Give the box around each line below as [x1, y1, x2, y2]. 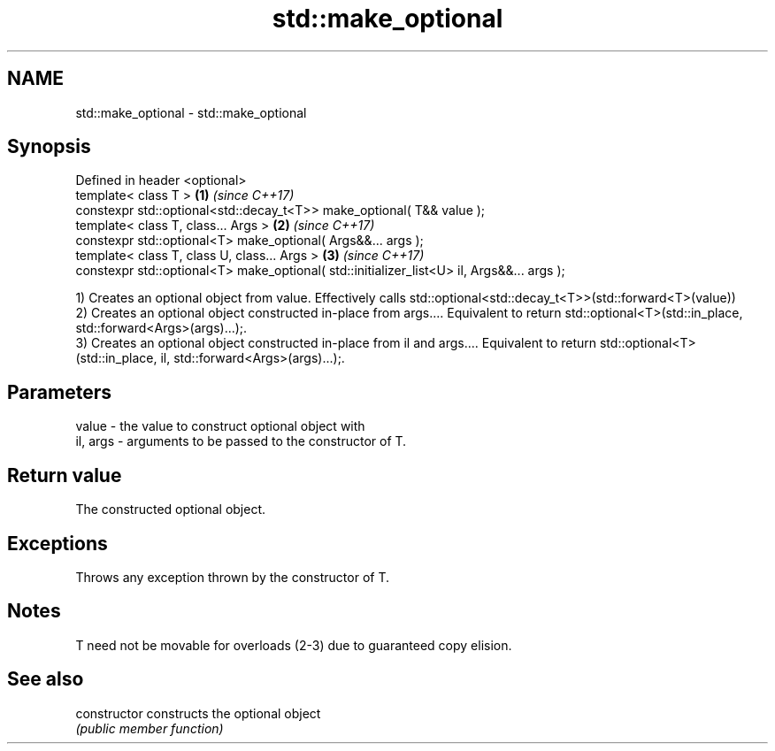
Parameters [7, 380, 111, 403]
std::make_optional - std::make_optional [75, 104, 307, 120]
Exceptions [7, 532, 108, 555]
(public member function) [75, 720, 224, 736]
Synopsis [7, 135, 91, 158]
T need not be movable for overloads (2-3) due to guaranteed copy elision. [75, 637, 512, 653]
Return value [7, 464, 122, 487]
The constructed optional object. [75, 502, 266, 517]
